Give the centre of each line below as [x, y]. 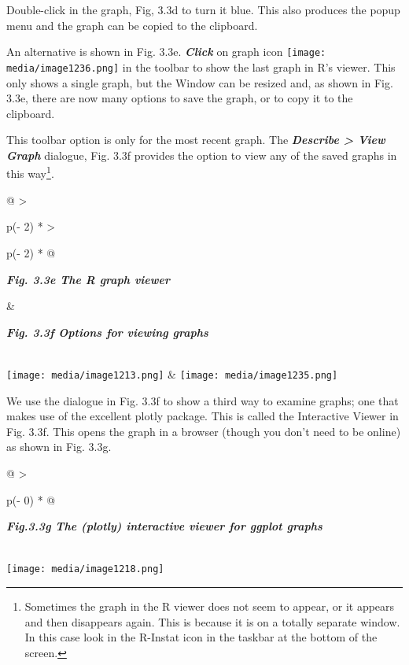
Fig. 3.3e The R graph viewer [88, 279]
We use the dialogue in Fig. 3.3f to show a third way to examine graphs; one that [203, 400]
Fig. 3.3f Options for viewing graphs [107, 332]
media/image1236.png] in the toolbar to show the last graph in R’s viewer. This [201, 66]
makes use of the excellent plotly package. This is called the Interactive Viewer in [203, 416]
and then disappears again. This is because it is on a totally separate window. [212, 621]
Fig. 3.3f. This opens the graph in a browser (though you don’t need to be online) [204, 431]
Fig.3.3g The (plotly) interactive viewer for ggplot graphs [164, 526]
